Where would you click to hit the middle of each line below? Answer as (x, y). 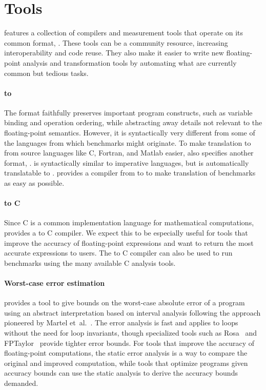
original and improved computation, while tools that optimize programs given (126, 363)
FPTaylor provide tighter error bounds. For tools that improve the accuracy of (129, 343)
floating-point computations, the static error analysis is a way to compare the (126, 353)
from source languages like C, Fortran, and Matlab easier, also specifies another (129, 153)
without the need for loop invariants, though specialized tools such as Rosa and (131, 332)
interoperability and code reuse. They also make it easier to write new (114, 53)
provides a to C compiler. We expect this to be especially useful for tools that (126, 233)
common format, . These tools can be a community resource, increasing (116, 42)
